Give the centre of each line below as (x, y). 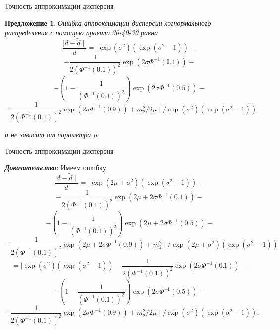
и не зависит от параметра (48, 134)
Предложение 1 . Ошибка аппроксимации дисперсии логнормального (108, 23)
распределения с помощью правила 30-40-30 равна (82, 32)
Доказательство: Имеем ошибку (56, 167)
